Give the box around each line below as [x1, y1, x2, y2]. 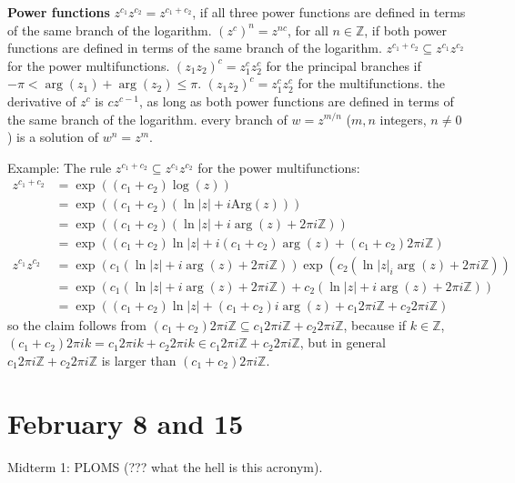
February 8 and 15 [7, 404, 244, 441]
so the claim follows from [7, 315, 147, 334]
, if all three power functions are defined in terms [192, 3, 466, 21]
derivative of [7, 91, 76, 110]
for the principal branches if [266, 55, 421, 75]
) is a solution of [7, 127, 99, 146]
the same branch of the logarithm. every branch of [7, 109, 288, 128]
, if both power [364, 20, 447, 39]
